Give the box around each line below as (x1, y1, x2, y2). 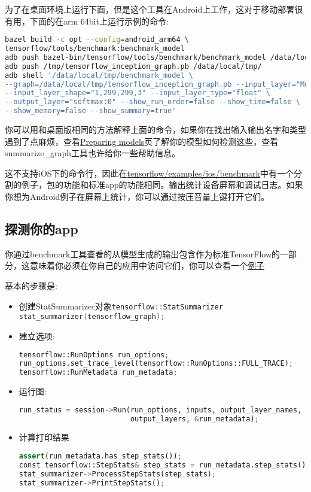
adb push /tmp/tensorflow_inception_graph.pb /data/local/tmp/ (5, 62, 262, 71)
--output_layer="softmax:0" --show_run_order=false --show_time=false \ (5, 98, 300, 107)
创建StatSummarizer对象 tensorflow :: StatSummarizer (19, 299, 223, 312)
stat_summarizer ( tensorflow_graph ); (19, 312, 165, 321)
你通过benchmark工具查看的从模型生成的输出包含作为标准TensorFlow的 (5, 247, 280, 260)
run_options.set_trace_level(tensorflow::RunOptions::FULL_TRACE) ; (19, 359, 293, 368)
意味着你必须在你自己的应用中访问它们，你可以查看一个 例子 (29, 259, 264, 272)
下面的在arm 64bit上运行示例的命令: (29, 14, 169, 27)
